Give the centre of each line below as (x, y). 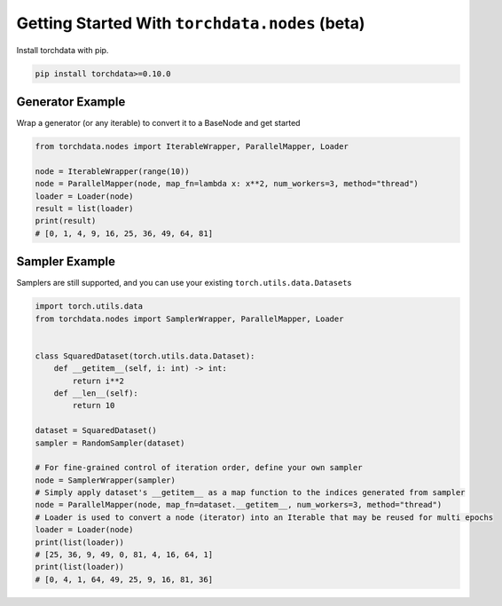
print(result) (66, 221)
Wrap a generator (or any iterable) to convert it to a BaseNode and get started (158, 123)
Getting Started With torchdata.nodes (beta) (191, 23)
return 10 (94, 405)
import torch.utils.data (89, 307)
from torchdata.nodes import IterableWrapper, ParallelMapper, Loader (192, 147)
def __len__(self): (96, 393)
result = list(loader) (84, 208)
